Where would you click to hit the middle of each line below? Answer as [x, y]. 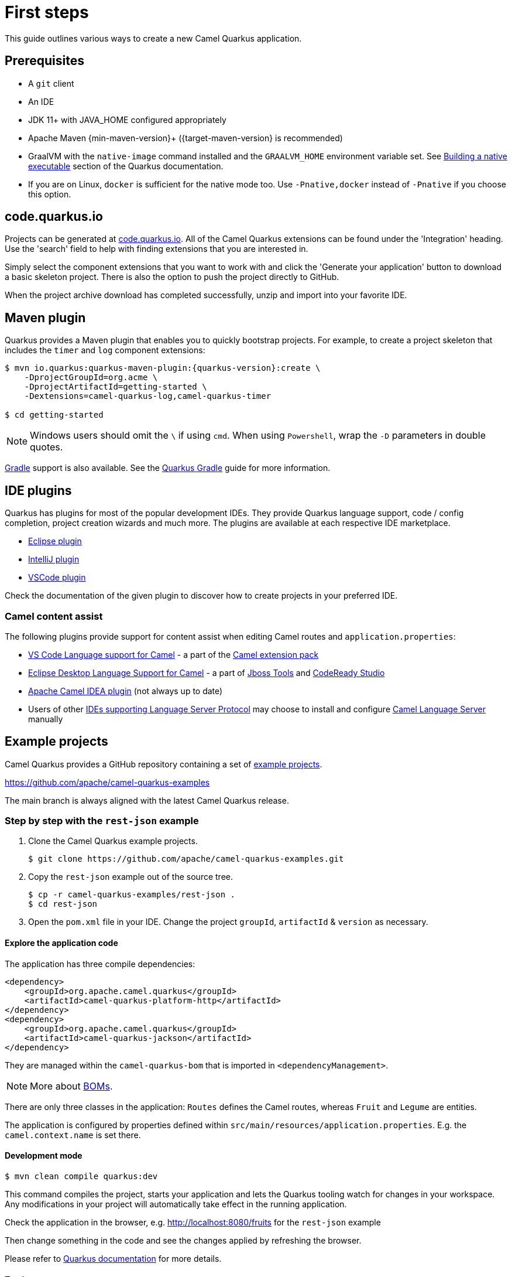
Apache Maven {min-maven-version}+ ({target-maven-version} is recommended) [185, 138]
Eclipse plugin [55, 541]
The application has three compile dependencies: [100, 964]
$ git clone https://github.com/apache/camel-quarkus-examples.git [186, 859]
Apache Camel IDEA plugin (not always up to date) [126, 691]
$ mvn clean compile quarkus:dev [81, 1176]
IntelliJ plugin [54, 559]
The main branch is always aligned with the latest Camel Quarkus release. [147, 800]
